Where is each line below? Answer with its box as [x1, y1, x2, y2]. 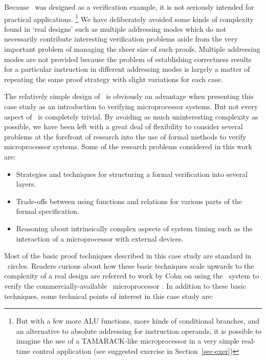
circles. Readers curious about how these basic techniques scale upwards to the [7, 260, 254, 271]
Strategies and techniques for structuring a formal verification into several [16, 168, 248, 179]
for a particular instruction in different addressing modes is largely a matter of [4, 64, 250, 74]
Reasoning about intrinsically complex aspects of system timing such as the [16, 223, 253, 233]
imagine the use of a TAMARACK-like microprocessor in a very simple [16, 335, 239, 346]
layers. [16, 178, 36, 189]
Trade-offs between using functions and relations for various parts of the [16, 195, 242, 206]
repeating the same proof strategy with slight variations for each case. [4, 73, 223, 84]
